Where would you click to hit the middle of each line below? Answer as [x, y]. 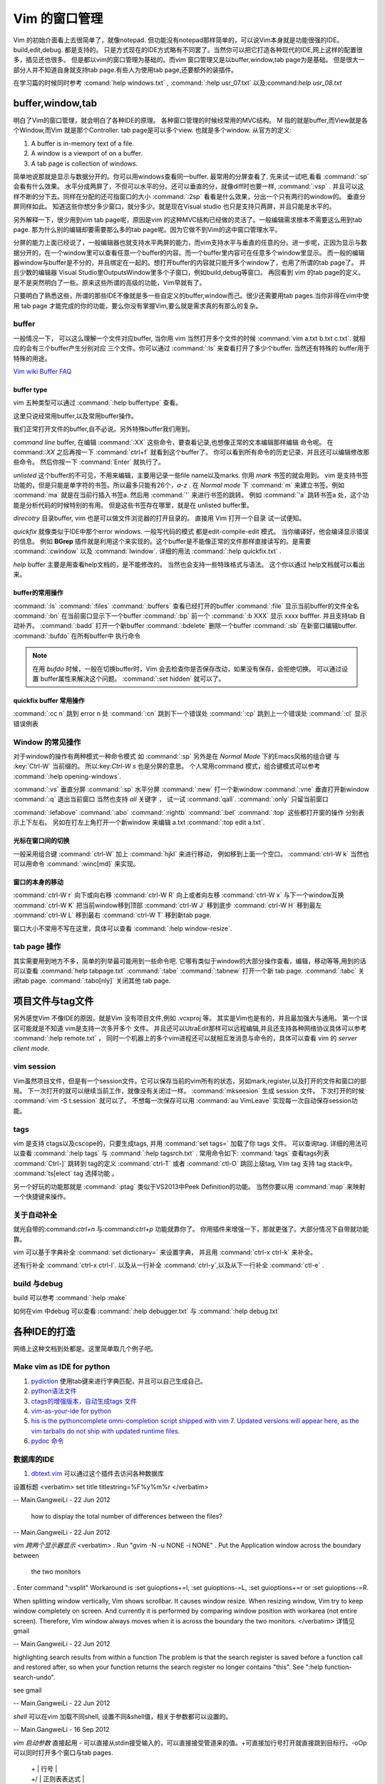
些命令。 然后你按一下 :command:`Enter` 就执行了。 [89, 462]
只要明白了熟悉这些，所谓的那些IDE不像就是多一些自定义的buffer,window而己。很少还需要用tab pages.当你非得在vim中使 [191, 295]
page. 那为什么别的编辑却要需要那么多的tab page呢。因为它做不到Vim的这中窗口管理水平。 [147, 229]
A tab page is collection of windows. [84, 163]
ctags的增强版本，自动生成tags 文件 [84, 1401]
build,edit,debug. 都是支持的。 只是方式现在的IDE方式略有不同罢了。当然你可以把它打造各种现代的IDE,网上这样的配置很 [188, 49]
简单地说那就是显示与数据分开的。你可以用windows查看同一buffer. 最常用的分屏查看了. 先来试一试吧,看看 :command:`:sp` [191, 176]
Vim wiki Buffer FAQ [42, 371]
